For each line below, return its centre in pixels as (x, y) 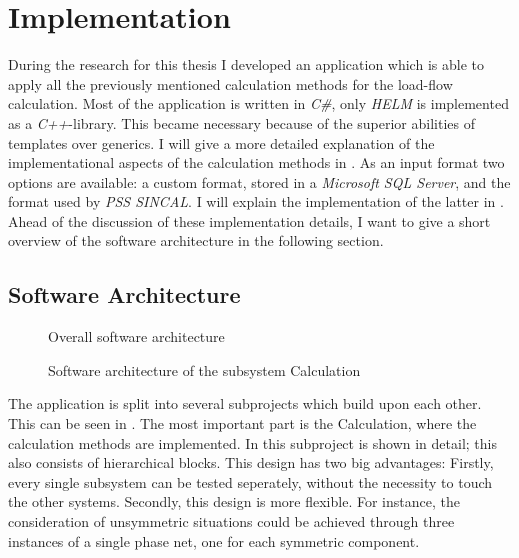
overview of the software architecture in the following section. (196, 240)
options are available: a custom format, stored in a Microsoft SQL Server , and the (259, 181)
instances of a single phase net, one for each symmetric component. (214, 540)
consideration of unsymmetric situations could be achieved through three (231, 521)
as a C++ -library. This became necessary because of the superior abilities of (241, 122)
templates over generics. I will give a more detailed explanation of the (221, 142)
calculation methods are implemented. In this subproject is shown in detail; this (252, 442)
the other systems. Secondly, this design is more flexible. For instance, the (234, 501)
